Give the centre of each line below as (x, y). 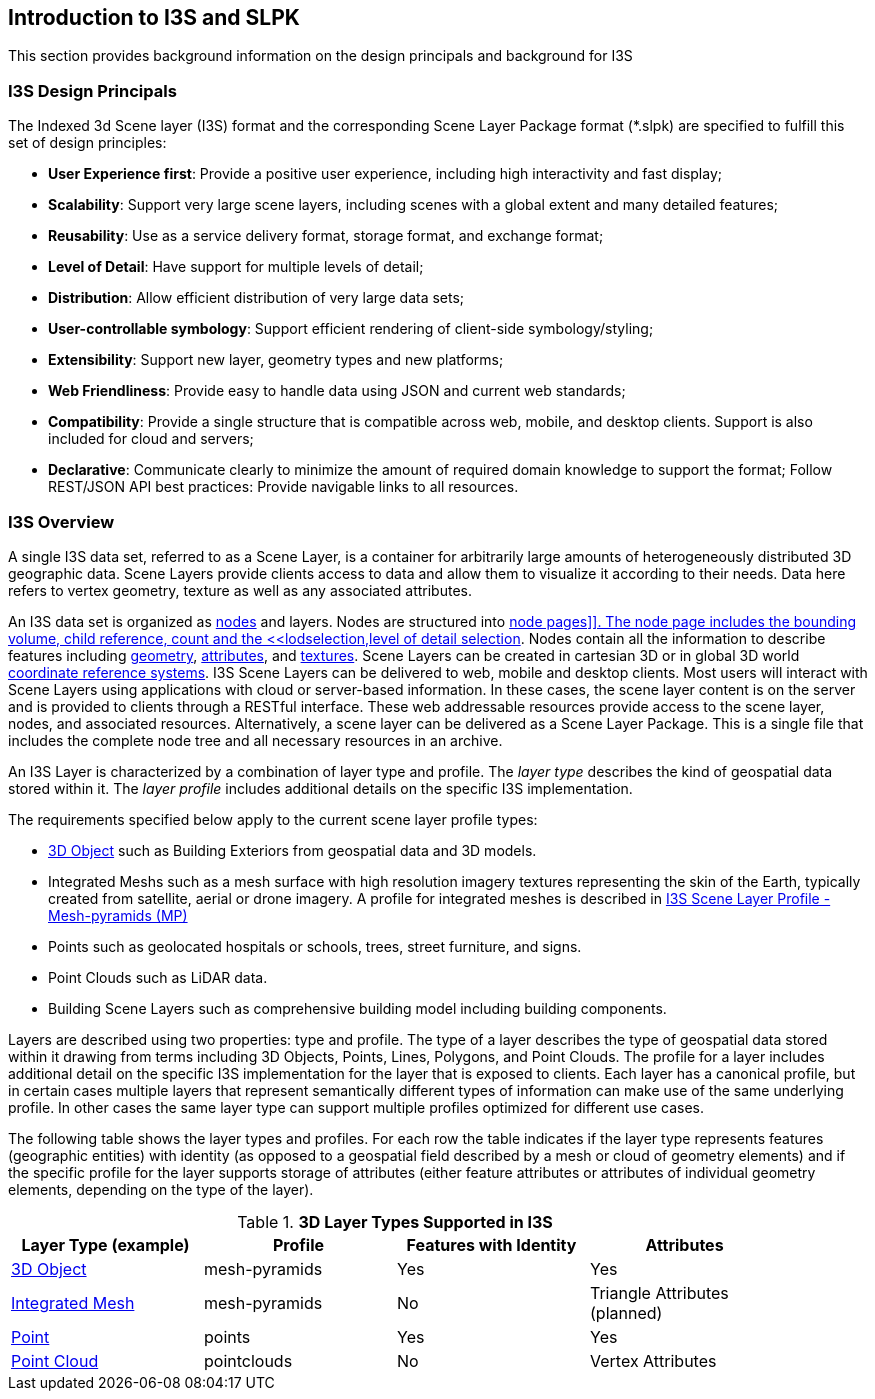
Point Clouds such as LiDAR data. (158, 977)
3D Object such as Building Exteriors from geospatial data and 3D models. (292, 850)
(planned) (626, 1312)
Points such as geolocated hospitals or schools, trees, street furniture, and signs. (315, 946)
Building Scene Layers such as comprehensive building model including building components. (357, 1008)
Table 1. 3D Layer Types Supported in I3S (395, 1221)
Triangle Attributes (659, 1292)
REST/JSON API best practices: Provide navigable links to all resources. (283, 487)
